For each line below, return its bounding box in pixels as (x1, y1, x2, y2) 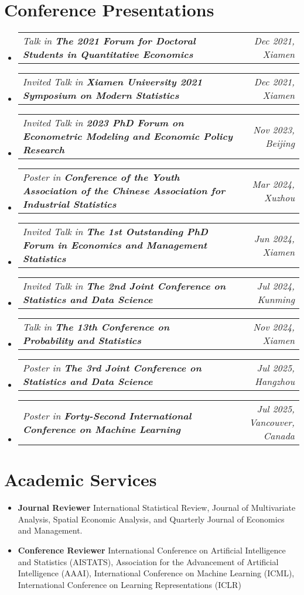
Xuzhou (264, 190, 295, 204)
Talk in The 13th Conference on (22, 320, 170, 334)
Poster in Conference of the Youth (22, 170, 180, 184)
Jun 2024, (254, 231, 295, 245)
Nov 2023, (253, 122, 295, 136)
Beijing (265, 136, 295, 150)
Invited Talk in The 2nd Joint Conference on (22, 279, 226, 293)
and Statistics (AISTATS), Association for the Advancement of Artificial (18, 555, 279, 568)
